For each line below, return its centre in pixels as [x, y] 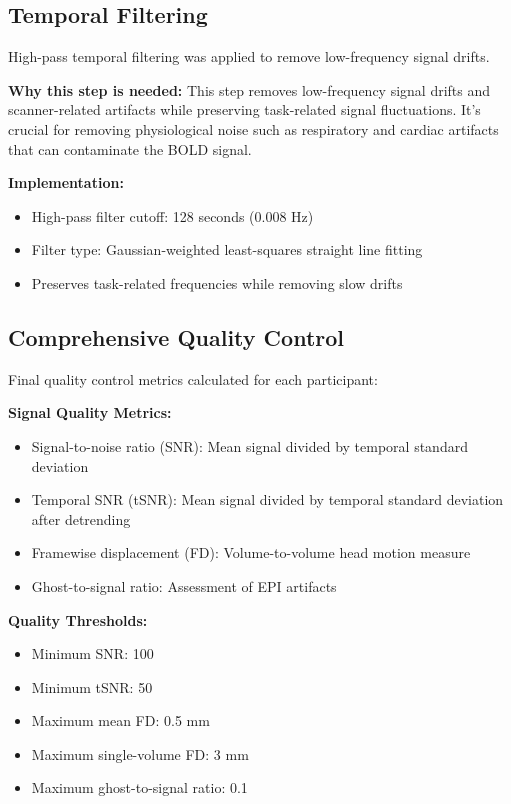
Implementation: [66, 182]
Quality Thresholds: [78, 619]
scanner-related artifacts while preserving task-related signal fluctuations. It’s [244, 109]
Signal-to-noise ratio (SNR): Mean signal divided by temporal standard [249, 445]
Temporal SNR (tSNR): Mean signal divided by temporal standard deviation [267, 499]
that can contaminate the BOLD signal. [130, 148]
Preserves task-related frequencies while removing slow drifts [217, 282]
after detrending [81, 518]
